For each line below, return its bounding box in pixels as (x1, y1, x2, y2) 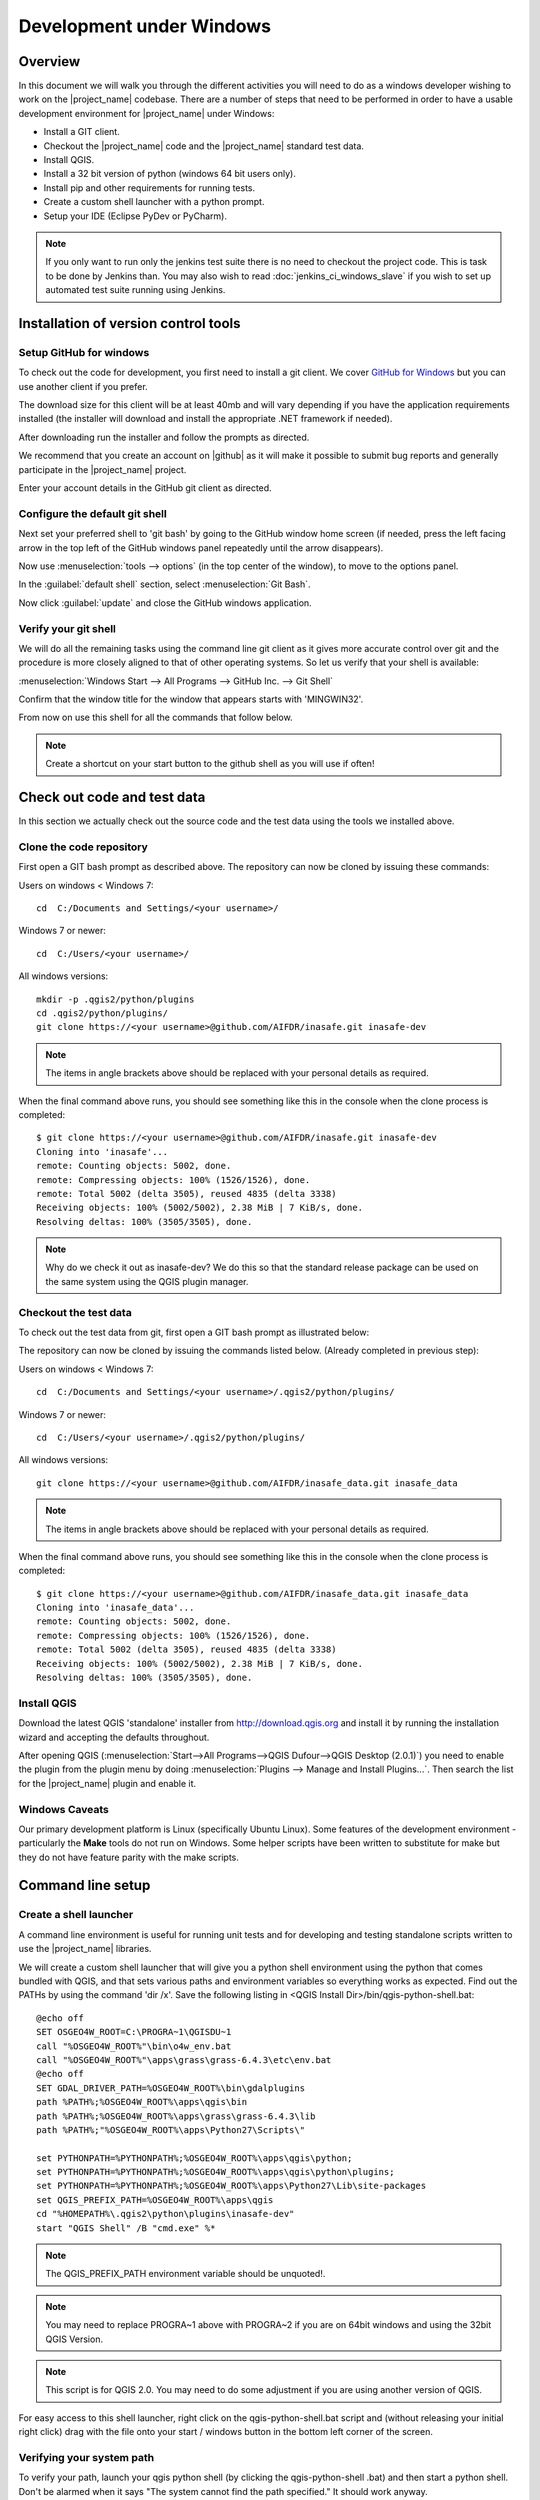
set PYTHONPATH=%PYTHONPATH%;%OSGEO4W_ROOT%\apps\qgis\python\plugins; (36, 2166, 395, 2178)
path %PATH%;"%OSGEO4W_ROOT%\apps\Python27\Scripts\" (36, 2124, 305, 2135)
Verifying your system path (18, 2450, 155, 2464)
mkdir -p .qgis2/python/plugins (36, 993, 195, 1005)
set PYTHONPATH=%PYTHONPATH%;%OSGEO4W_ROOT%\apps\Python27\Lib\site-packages (36, 2180, 427, 2192)
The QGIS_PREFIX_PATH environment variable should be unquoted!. (45, 2268, 326, 2280)
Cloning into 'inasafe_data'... (36, 1602, 195, 1614)
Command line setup (18, 1877, 151, 1894)
